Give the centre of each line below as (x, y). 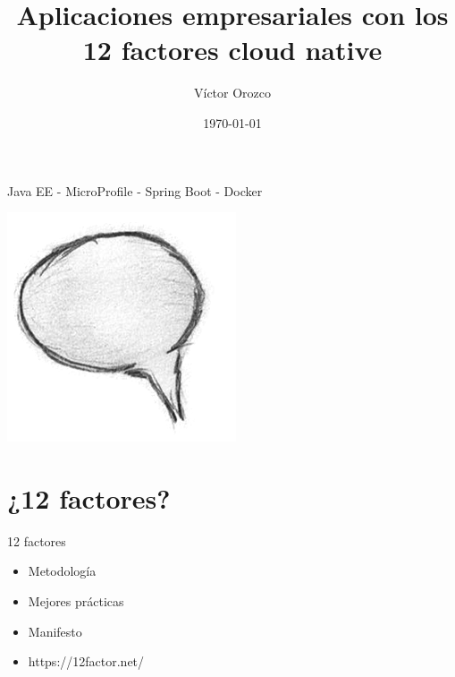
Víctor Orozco (232, 93)
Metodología (62, 571)
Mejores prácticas (76, 601)
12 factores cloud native (232, 50)
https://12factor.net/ (86, 661)
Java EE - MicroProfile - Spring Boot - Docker (135, 190)
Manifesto (55, 631)
